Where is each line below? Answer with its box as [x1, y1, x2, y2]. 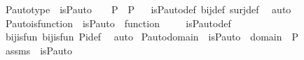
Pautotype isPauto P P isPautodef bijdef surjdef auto [5, 2, 291, 16]
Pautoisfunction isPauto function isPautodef [5, 15, 231, 30]
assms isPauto [5, 43, 72, 57]
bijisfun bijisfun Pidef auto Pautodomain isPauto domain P [5, 29, 299, 44]
